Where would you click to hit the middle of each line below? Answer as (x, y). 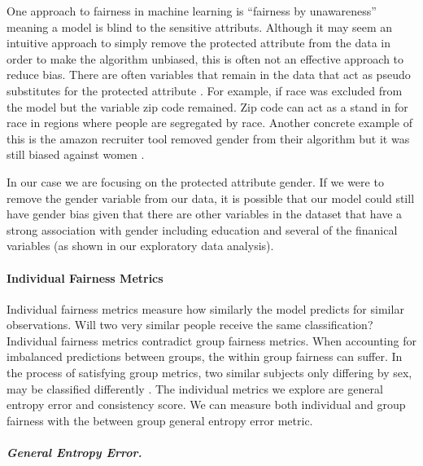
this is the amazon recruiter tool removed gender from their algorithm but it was (208, 138)
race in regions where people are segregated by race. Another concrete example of (209, 123)
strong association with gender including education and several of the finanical (202, 229)
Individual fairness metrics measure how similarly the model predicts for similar (205, 308)
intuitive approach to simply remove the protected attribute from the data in (199, 43)
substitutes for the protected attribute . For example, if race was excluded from (205, 90)
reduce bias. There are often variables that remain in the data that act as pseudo (209, 75)
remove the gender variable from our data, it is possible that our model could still (211, 198)
